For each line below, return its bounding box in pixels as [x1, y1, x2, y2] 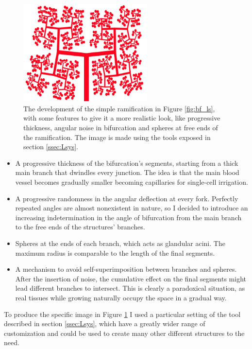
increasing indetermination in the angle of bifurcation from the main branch [15, 212, 242, 222]
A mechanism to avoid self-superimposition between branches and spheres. [15, 264, 237, 274]
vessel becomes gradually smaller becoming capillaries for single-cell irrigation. [15, 177, 248, 187]
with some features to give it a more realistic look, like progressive [23, 113, 220, 123]
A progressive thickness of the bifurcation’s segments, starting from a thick [15, 157, 238, 168]
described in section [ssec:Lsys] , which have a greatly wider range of [4, 318, 205, 329]
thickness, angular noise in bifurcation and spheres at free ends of [23, 122, 218, 133]
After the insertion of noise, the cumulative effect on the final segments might [15, 273, 246, 283]
